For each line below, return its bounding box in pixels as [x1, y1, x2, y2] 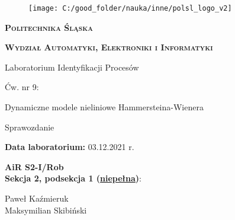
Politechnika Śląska [5, 21, 93, 33]
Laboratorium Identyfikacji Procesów [5, 60, 139, 73]
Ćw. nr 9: [5, 81, 39, 93]
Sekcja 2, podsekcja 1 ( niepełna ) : [5, 172, 141, 184]
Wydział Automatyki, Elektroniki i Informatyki [5, 41, 213, 53]
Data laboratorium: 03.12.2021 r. [5, 141, 134, 153]
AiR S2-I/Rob [5, 160, 64, 173]
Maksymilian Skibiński [5, 203, 87, 216]
